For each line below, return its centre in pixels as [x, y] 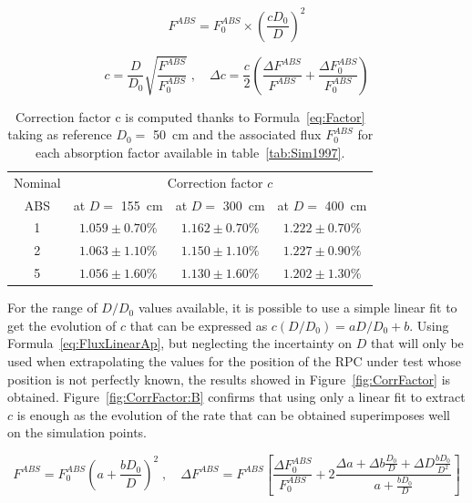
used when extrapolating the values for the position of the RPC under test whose [234, 360]
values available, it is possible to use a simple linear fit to [298, 308]
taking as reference [60, 134]
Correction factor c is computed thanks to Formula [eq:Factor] [190, 116]
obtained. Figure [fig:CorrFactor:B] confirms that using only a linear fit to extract [236, 397]
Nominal [37, 182]
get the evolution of [62, 325]
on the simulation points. [77, 432]
